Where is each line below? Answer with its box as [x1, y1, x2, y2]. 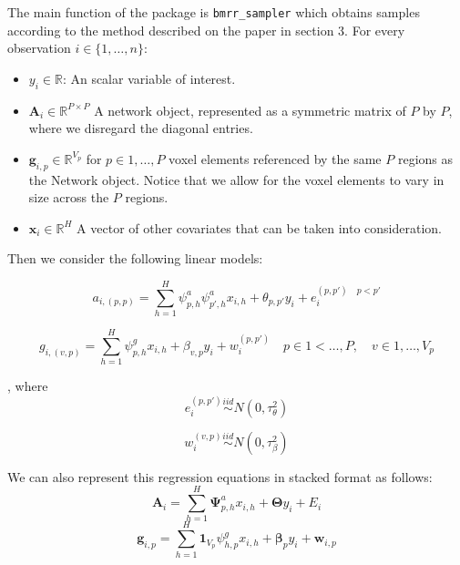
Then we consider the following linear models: [7, 249, 263, 268]
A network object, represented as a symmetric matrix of [94, 100, 406, 119]
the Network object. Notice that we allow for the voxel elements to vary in [28, 169, 445, 189]
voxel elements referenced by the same [169, 149, 382, 168]
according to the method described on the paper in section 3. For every [7, 20, 405, 39]
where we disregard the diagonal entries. [28, 118, 253, 138]
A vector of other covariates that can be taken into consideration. [77, 218, 442, 237]
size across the [28, 188, 109, 207]
